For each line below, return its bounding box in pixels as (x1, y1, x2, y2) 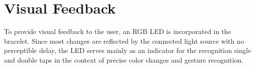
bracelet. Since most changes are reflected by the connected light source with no (4, 35, 244, 46)
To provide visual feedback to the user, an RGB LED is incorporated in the (4, 26, 231, 36)
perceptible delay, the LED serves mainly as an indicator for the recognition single (4, 45, 251, 55)
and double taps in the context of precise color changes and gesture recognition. (4, 54, 244, 65)
